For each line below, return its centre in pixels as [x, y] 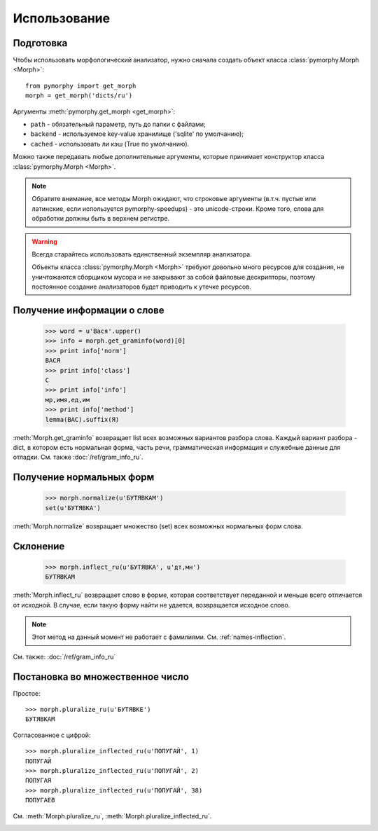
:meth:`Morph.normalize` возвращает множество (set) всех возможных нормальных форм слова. [158, 526]
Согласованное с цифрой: [52, 735]
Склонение [39, 546]
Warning [44, 241]
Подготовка [40, 43]
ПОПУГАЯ [38, 781]
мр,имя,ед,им [68, 400]
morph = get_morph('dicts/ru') [79, 96]
